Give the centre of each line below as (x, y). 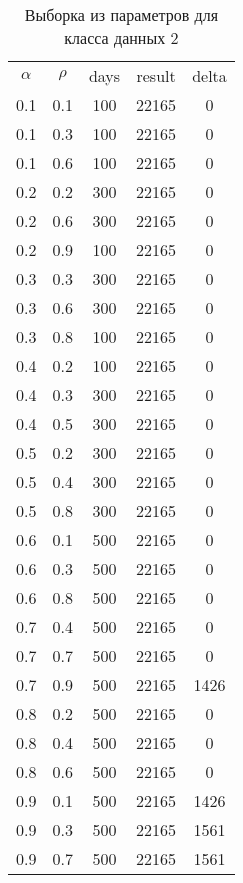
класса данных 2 (121, 37)
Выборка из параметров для (121, 14)
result (156, 75)
